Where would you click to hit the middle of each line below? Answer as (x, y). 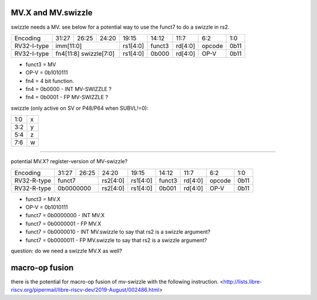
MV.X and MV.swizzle (52, 13)
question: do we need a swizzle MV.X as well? (67, 251)
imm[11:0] (69, 46)
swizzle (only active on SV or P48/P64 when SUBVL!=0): (80, 108)
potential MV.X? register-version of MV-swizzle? (69, 161)
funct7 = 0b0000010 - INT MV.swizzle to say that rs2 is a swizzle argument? (118, 232)
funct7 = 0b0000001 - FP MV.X (63, 224)
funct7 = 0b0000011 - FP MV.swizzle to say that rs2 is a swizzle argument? (116, 240)
